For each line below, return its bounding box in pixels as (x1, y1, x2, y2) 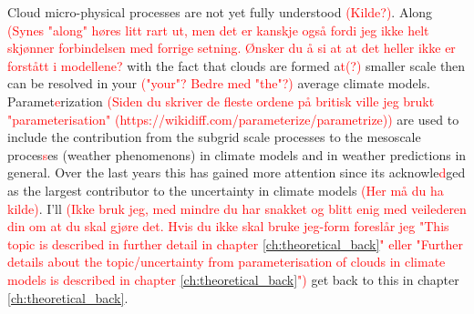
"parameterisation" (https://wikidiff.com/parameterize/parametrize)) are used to (7, 109, 459, 128)
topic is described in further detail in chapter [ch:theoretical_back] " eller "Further (7, 234, 464, 253)
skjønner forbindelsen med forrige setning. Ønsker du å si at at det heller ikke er (7, 38, 456, 57)
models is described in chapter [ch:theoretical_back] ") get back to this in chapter (7, 269, 459, 289)
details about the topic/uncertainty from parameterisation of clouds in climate (7, 252, 446, 271)
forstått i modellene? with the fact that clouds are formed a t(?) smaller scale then (7, 56, 466, 75)
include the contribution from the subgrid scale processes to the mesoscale (7, 127, 421, 147)
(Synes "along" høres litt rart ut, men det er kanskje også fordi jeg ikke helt (7, 20, 429, 39)
